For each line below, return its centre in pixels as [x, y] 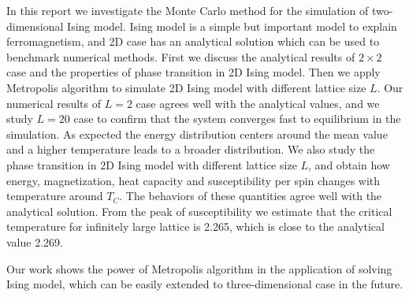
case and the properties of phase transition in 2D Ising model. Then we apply [193, 72]
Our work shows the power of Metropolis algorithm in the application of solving [199, 268]
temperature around [55, 196]
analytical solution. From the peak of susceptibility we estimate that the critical [199, 211]
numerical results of [54, 103]
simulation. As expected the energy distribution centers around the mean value [197, 134]
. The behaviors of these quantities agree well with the [251, 196]
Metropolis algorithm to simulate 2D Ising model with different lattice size [186, 87]
